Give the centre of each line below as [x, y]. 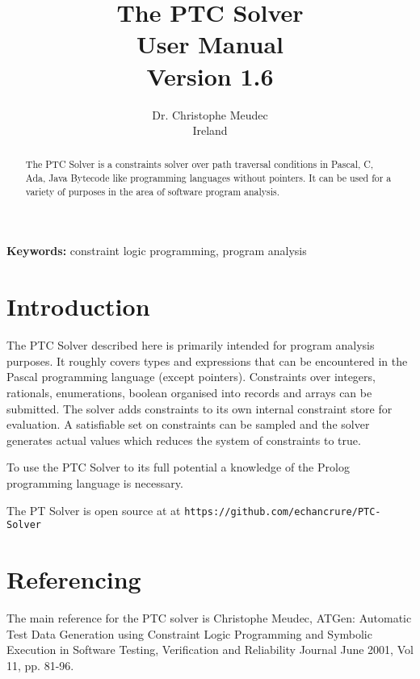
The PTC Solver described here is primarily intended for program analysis [191, 345]
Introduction [78, 306]
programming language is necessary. [95, 482]
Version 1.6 [210, 75]
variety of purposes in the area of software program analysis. [153, 191]
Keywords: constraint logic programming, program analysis [157, 251]
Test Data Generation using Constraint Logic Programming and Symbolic [189, 633]
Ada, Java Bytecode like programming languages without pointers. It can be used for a [208, 178]
